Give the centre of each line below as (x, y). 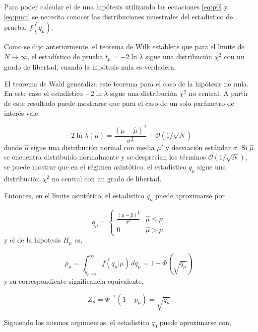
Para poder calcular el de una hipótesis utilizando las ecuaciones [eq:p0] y (116, 6)
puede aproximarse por (190, 195)
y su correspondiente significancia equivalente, (74, 281)
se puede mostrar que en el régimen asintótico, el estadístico (95, 167)
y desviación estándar (198, 147)
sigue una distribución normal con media (93, 147)
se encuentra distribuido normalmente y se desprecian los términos (105, 157)
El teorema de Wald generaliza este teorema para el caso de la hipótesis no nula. (126, 83)
